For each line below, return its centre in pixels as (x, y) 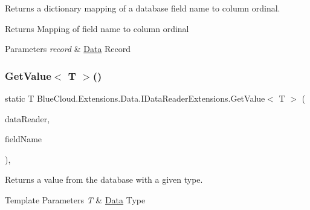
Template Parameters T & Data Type (75, 199)
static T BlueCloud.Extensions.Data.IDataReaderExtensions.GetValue (135, 98)
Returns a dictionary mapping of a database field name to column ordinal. (143, 8)
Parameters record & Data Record (68, 49)
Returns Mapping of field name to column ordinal (97, 28)
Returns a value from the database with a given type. (104, 179)
